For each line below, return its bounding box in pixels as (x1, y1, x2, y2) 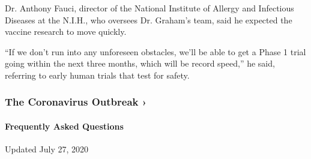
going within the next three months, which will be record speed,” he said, (5, 57, 275, 70)
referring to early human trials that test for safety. (5, 68, 190, 81)
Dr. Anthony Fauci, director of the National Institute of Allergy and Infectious (5, 2, 294, 14)
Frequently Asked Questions (5, 120, 124, 132)
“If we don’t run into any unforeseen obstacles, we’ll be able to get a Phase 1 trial (5, 45, 306, 58)
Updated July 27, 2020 (5, 143, 89, 155)
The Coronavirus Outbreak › (5, 94, 147, 109)
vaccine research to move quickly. (5, 25, 127, 38)
